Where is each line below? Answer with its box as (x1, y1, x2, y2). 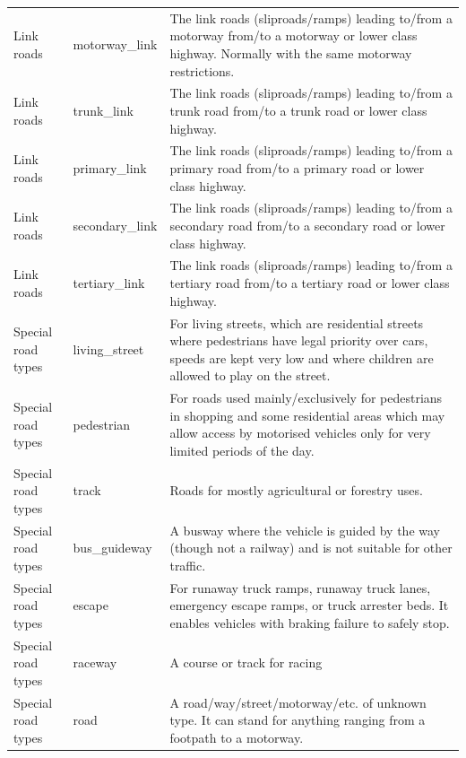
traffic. (169, 555, 206, 574)
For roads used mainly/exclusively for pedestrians (169, 388, 443, 407)
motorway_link (73, 35, 158, 54)
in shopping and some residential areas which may (169, 405, 445, 424)
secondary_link (73, 216, 158, 235)
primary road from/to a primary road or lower (169, 159, 425, 177)
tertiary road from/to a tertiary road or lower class (169, 274, 450, 292)
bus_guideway (73, 538, 152, 557)
